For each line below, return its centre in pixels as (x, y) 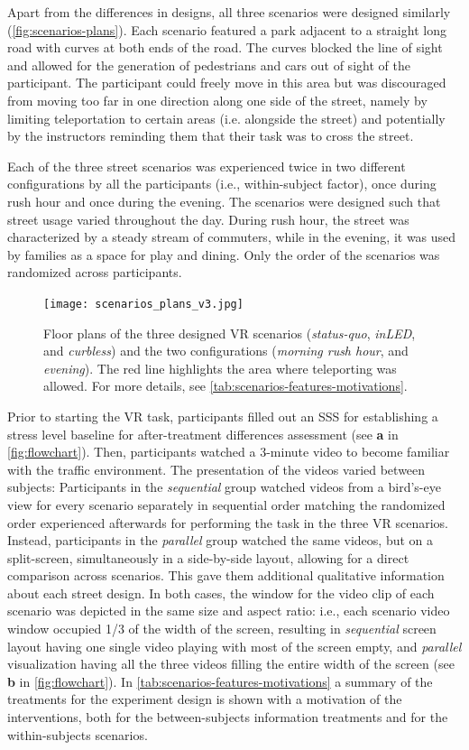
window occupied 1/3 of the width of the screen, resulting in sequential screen (222, 629)
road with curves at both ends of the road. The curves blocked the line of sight (225, 47)
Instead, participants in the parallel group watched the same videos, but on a (220, 540)
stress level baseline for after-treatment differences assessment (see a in (203, 434)
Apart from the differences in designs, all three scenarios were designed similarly (229, 12)
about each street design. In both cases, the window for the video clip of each (221, 593)
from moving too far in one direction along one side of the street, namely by (217, 100)
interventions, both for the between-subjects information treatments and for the (228, 717)
